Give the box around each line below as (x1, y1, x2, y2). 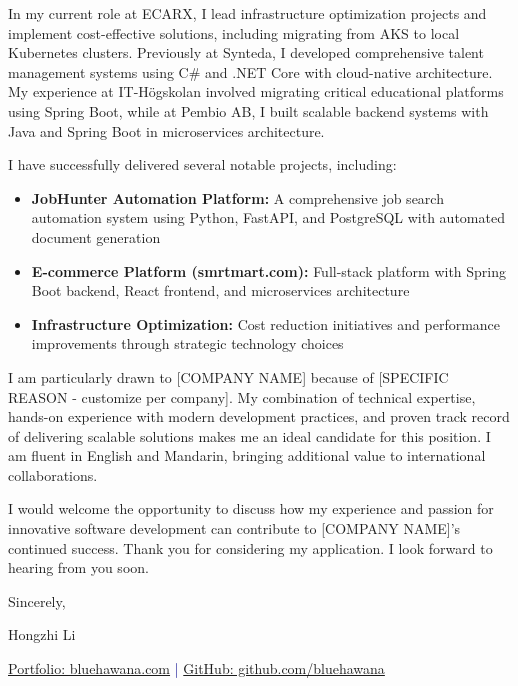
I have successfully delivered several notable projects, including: (8, 154, 397, 175)
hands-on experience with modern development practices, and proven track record (8, 406, 510, 427)
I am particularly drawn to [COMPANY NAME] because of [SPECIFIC (8, 366, 449, 387)
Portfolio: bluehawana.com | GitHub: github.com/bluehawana (8, 658, 385, 679)
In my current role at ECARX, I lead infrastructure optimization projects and (8, 3, 487, 23)
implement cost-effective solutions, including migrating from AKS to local (8, 22, 460, 43)
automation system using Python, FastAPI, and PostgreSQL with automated (31, 207, 505, 228)
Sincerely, (8, 590, 66, 611)
